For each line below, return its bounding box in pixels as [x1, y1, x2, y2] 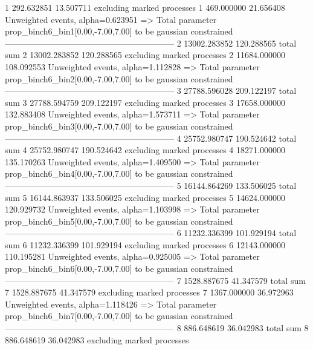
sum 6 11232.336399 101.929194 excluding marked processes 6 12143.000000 [5, 238, 285, 251]
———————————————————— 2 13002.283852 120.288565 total [5, 36, 297, 49]
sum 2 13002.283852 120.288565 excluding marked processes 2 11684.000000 [5, 48, 285, 61]
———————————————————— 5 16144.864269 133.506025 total [5, 179, 297, 191]
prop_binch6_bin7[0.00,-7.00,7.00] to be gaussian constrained [5, 309, 233, 322]
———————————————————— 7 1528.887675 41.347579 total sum [5, 274, 306, 286]
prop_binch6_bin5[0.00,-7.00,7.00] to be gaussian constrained [5, 214, 233, 227]
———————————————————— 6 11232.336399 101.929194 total [5, 226, 297, 239]
